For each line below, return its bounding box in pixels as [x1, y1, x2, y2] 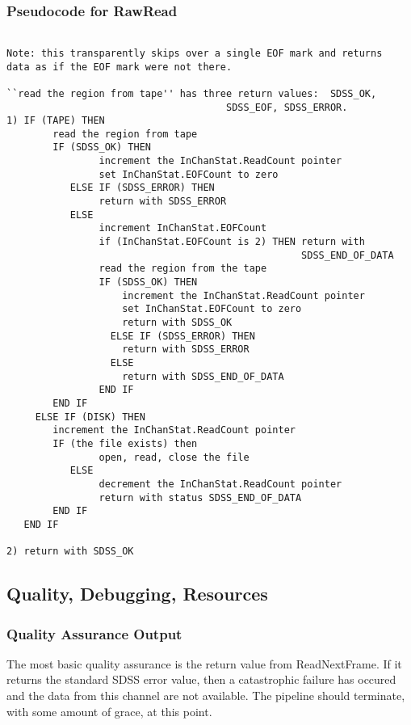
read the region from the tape [99, 263, 267, 275]
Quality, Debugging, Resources [6, 581, 268, 606]
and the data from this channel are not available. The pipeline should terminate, [6, 687, 405, 703]
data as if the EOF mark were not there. [6, 61, 233, 73]
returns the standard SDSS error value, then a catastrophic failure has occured [6, 671, 396, 688]
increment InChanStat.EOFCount [99, 222, 267, 234]
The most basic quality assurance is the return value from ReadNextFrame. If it [6, 655, 402, 672]
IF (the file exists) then [52, 437, 198, 449]
